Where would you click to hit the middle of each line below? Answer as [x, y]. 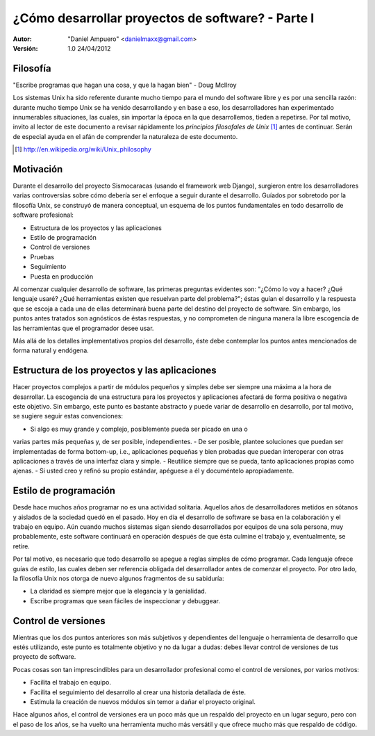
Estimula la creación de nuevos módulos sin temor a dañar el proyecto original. [143, 702]
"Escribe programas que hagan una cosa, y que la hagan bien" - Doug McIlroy [125, 85]
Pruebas [42, 256]
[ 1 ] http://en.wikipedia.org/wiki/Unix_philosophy [83, 149]
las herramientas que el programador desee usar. [83, 328]
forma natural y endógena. [51, 350]
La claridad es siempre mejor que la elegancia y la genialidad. [118, 591]
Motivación [38, 169]
